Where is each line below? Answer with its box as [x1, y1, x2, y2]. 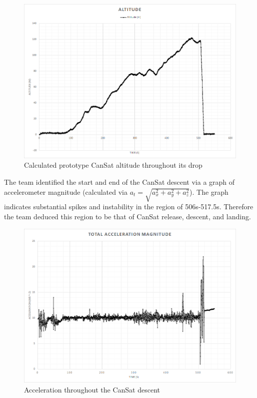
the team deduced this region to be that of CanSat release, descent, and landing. [4, 211, 251, 221]
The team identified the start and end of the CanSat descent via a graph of [4, 177, 235, 187]
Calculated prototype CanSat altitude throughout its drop [24, 160, 202, 170]
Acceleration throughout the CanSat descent [24, 384, 160, 394]
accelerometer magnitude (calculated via [4, 186, 128, 197]
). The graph [189, 186, 228, 197]
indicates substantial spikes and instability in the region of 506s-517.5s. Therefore [4, 201, 253, 212]
